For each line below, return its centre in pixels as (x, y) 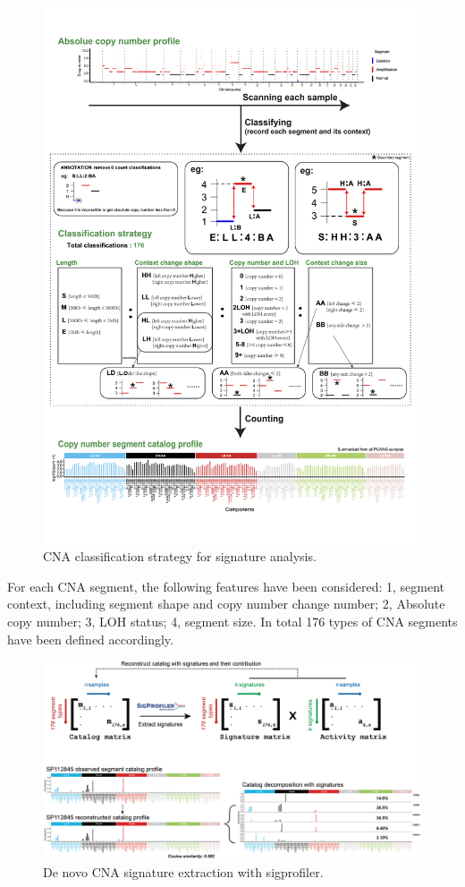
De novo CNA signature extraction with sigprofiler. (183, 871)
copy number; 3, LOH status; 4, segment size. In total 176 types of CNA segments (232, 622)
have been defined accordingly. (90, 639)
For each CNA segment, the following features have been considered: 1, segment (226, 586)
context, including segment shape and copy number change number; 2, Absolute (226, 604)
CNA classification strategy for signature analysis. (180, 556)
